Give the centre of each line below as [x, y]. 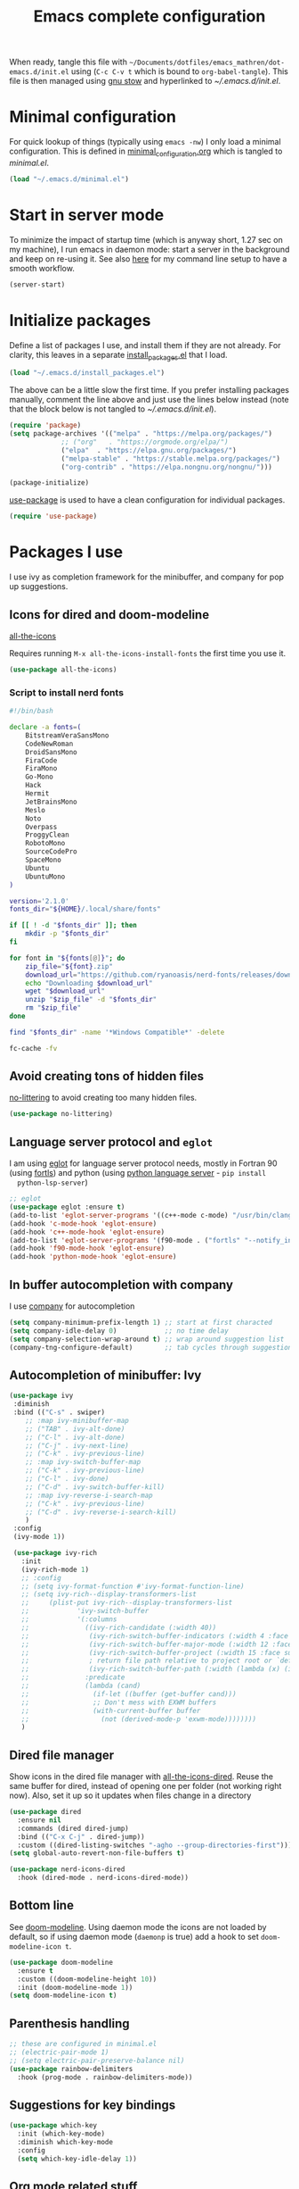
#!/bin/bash [31, 712]
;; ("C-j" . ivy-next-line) [77, 1445]
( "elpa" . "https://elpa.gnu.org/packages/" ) [149, 450]
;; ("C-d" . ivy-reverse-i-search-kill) [101, 1512]
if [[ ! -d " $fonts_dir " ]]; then [73, 926]
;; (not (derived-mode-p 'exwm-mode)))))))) [138, 1719]
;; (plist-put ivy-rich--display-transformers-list [127, 1603]
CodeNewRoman [49, 744]
